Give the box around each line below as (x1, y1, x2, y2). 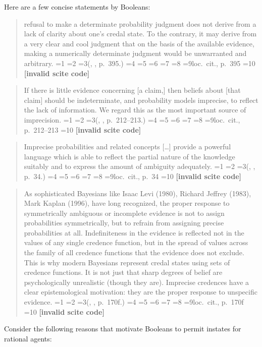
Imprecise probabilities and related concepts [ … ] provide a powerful (24, 141, 231, 152)
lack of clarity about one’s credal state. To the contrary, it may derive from (24, 28, 257, 39)
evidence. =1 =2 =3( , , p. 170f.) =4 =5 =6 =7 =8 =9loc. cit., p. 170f (24, 297, 244, 307)
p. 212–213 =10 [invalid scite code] (24, 124, 141, 135)
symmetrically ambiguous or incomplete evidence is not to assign (24, 207, 225, 218)
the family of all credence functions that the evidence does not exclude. (24, 247, 244, 258)
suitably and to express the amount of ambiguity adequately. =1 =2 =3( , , (24, 161, 255, 171)
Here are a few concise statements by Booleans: (4, 2, 150, 12)
